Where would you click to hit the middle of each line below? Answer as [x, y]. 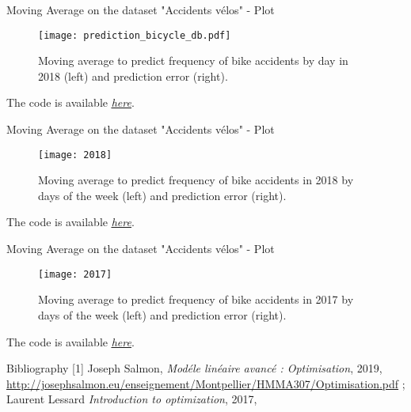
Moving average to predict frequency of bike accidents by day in [193, 60]
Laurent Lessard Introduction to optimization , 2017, [132, 399]
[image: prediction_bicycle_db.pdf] [135, 35]
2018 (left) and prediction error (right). [133, 76]
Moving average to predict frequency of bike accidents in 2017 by [196, 299]
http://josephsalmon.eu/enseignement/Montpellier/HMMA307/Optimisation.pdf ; [206, 383]
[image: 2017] [75, 274]
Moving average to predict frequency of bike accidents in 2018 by [196, 180]
